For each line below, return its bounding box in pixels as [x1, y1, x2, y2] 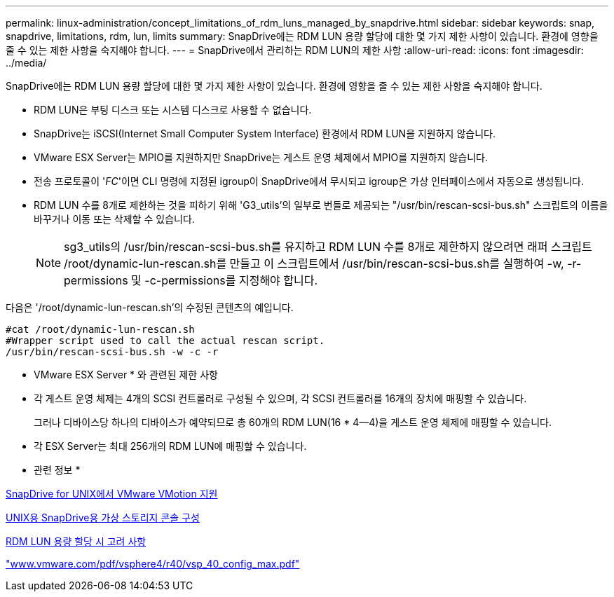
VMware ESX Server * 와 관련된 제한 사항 [34, 369, 218, 380]
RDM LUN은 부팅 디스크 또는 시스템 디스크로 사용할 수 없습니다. [34, 104, 312, 116]
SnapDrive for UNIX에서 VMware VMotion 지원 [6, 488, 218, 500]
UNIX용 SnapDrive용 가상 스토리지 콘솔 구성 [6, 512, 200, 523]
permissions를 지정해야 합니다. [161, 273, 318, 287]
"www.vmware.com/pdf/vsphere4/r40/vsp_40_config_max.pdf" [6, 558, 300, 570]
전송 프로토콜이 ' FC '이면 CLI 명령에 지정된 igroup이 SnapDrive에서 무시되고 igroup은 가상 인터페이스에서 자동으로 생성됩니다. [34, 175, 584, 187]
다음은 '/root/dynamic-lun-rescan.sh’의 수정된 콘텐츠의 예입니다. [6, 301, 294, 313]
